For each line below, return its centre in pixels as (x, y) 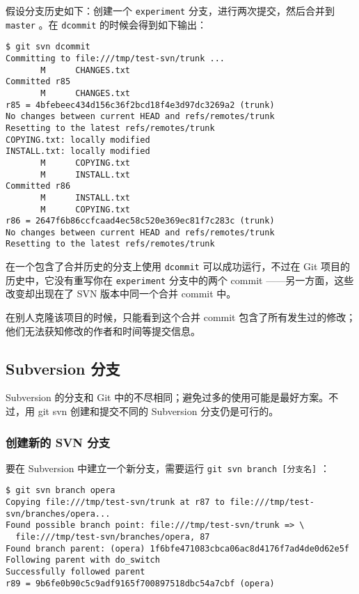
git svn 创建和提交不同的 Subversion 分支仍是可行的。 (158, 411)
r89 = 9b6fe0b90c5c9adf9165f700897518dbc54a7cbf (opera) (140, 583)
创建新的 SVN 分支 (58, 442)
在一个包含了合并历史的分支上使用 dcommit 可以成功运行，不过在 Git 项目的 (178, 266)
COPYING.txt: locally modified (78, 140)
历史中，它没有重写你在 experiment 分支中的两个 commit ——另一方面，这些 (180, 280)
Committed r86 (38, 186)
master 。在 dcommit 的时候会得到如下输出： (106, 24)
